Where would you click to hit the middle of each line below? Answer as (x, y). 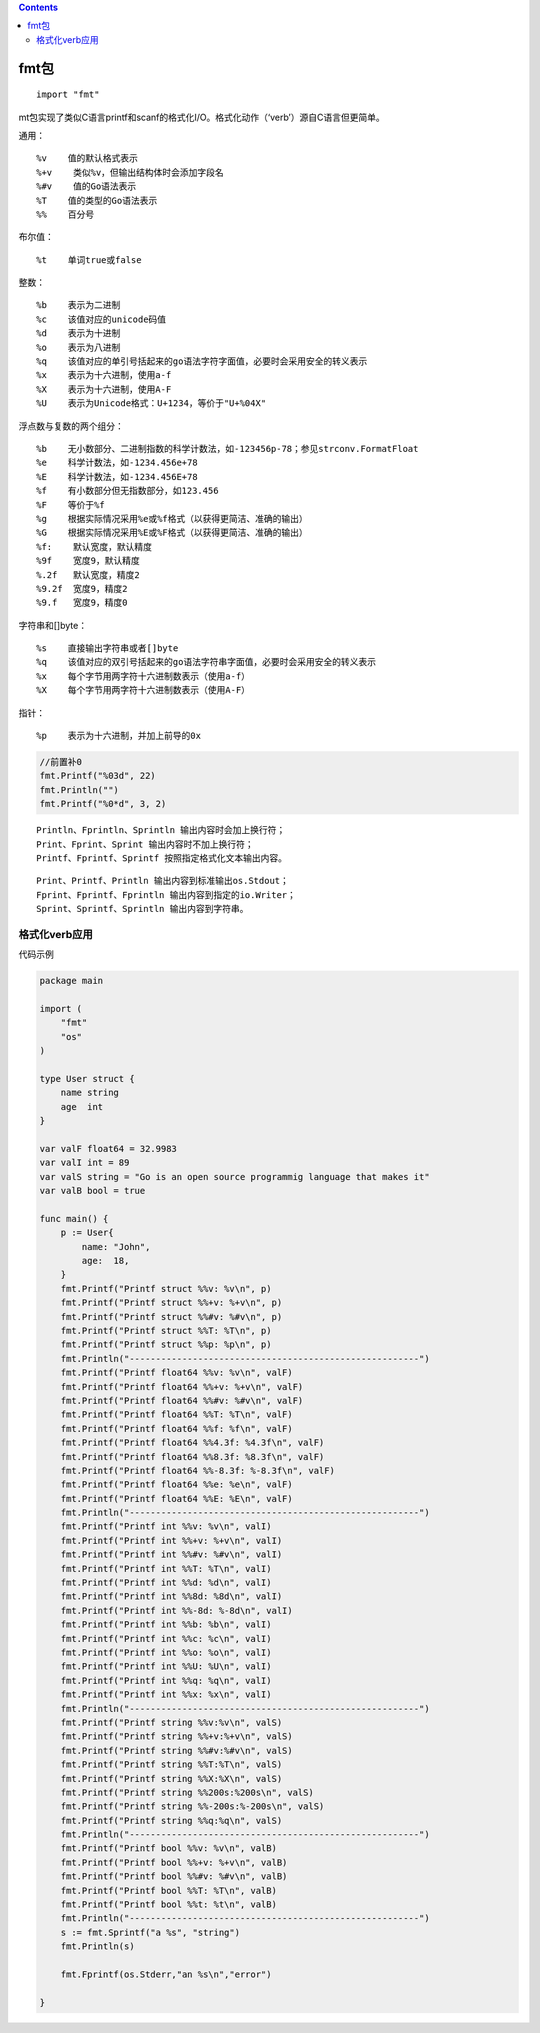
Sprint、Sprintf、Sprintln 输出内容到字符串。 (142, 909)
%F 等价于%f (70, 504)
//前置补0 (60, 762)
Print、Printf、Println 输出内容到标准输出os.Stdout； (163, 881)
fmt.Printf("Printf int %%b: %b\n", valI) (166, 1624)
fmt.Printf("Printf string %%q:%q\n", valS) (171, 1820)
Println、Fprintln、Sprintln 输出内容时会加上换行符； (161, 830)
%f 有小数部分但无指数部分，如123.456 (127, 491)
